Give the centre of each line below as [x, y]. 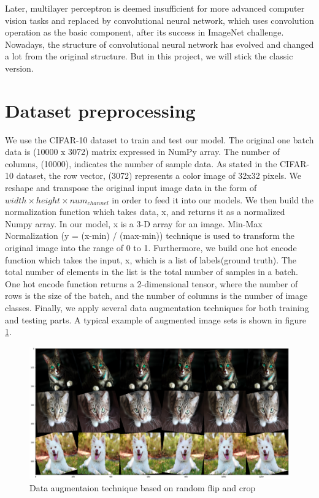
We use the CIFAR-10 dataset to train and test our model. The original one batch [159, 139]
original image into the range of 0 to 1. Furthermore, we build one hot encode [151, 248]
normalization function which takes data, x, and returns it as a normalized [145, 212]
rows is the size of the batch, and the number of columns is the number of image [156, 296]
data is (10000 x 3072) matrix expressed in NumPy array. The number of [142, 152]
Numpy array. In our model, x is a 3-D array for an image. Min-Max [134, 223]
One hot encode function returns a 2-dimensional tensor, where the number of [152, 283]
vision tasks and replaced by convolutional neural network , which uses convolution [159, 20]
